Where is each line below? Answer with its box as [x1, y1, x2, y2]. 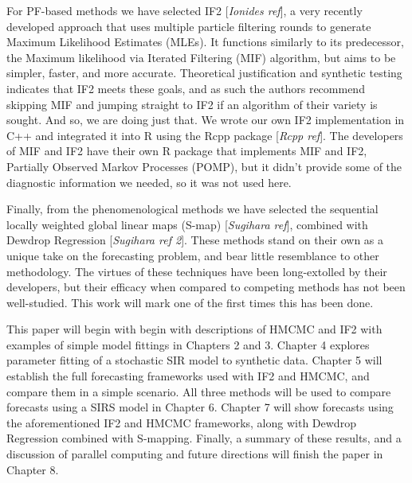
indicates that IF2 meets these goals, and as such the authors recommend [6, 80, 365, 96]
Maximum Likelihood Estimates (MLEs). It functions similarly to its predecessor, [6, 33, 404, 50]
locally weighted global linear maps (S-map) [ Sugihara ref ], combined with [6, 216, 368, 232]
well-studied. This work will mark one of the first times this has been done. [6, 294, 374, 310]
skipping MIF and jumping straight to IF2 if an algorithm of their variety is [6, 95, 378, 112]
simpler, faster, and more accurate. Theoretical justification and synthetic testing [6, 64, 402, 81]
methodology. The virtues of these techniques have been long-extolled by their [6, 263, 387, 279]
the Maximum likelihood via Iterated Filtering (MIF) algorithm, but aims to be [6, 49, 396, 65]
